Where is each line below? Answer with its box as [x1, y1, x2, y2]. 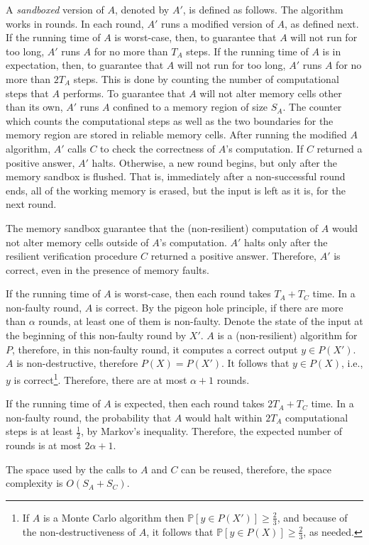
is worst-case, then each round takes [114, 286, 271, 301]
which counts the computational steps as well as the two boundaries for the [6, 113, 334, 128]
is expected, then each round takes [114, 396, 265, 411]
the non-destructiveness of [22, 524, 136, 539]
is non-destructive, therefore [16, 356, 138, 370]
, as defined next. [285, 16, 359, 31]
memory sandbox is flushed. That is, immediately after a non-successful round [6, 169, 346, 184]
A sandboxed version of [6, 2, 104, 16]
